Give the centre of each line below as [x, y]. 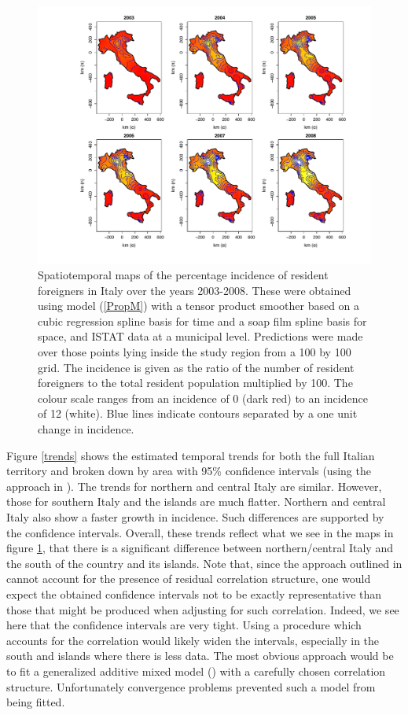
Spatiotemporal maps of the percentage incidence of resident [183, 275]
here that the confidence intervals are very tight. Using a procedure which [184, 625]
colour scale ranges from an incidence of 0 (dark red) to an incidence [203, 398]
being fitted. [36, 702]
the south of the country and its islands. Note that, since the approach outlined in [204, 563]
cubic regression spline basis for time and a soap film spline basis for [202, 321]
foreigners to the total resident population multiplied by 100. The [195, 383]
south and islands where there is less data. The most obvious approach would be [200, 656]
